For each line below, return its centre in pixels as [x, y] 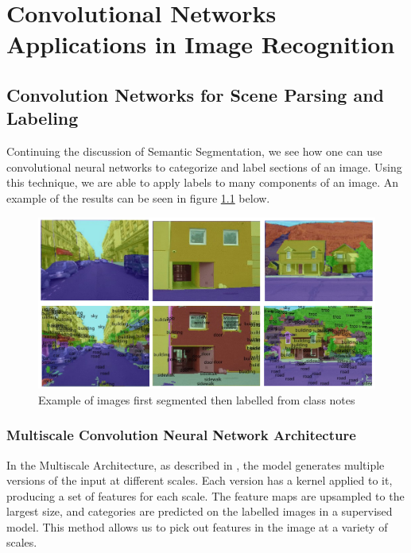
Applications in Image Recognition [201, 44]
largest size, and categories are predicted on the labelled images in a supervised [200, 511]
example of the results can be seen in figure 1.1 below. [138, 197]
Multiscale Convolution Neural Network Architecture [181, 435]
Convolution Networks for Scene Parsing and [196, 94]
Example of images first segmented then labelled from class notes [197, 399]
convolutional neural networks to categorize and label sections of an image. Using [204, 166]
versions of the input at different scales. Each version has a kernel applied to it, [200, 480]
